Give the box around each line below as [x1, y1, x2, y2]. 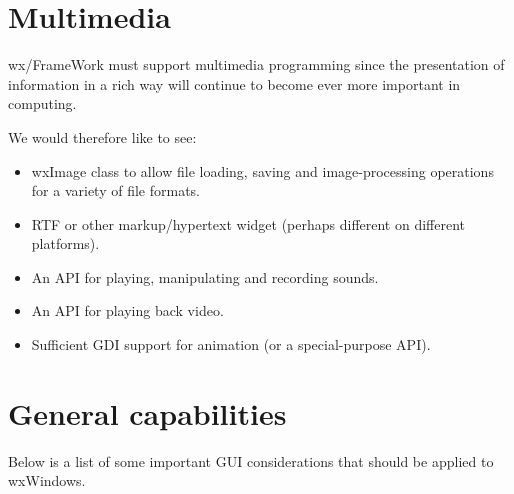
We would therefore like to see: [8, 126, 197, 147]
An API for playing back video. [31, 300, 224, 321]
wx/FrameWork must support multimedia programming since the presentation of [8, 54, 505, 75]
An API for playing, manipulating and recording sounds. [31, 266, 379, 287]
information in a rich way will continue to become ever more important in [8, 73, 461, 94]
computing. [8, 93, 77, 114]
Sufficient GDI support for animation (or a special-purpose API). [31, 334, 431, 355]
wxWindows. [8, 470, 86, 491]
